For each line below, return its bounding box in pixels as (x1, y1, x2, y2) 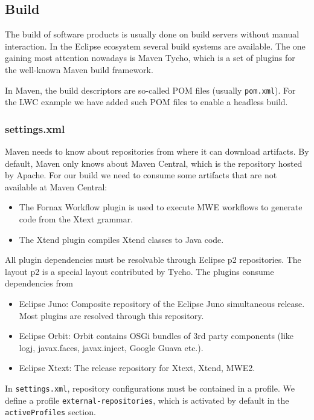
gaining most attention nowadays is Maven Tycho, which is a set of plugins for (5, 51, 295, 64)
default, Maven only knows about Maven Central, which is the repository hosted (5, 157, 303, 169)
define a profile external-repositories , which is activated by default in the (5, 393, 289, 406)
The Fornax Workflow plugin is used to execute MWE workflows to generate (19, 201, 303, 213)
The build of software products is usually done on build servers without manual (5, 28, 300, 40)
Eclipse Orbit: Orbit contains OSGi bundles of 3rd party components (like (19, 329, 294, 342)
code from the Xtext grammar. (19, 213, 133, 225)
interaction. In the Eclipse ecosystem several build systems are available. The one (5, 39, 306, 52)
